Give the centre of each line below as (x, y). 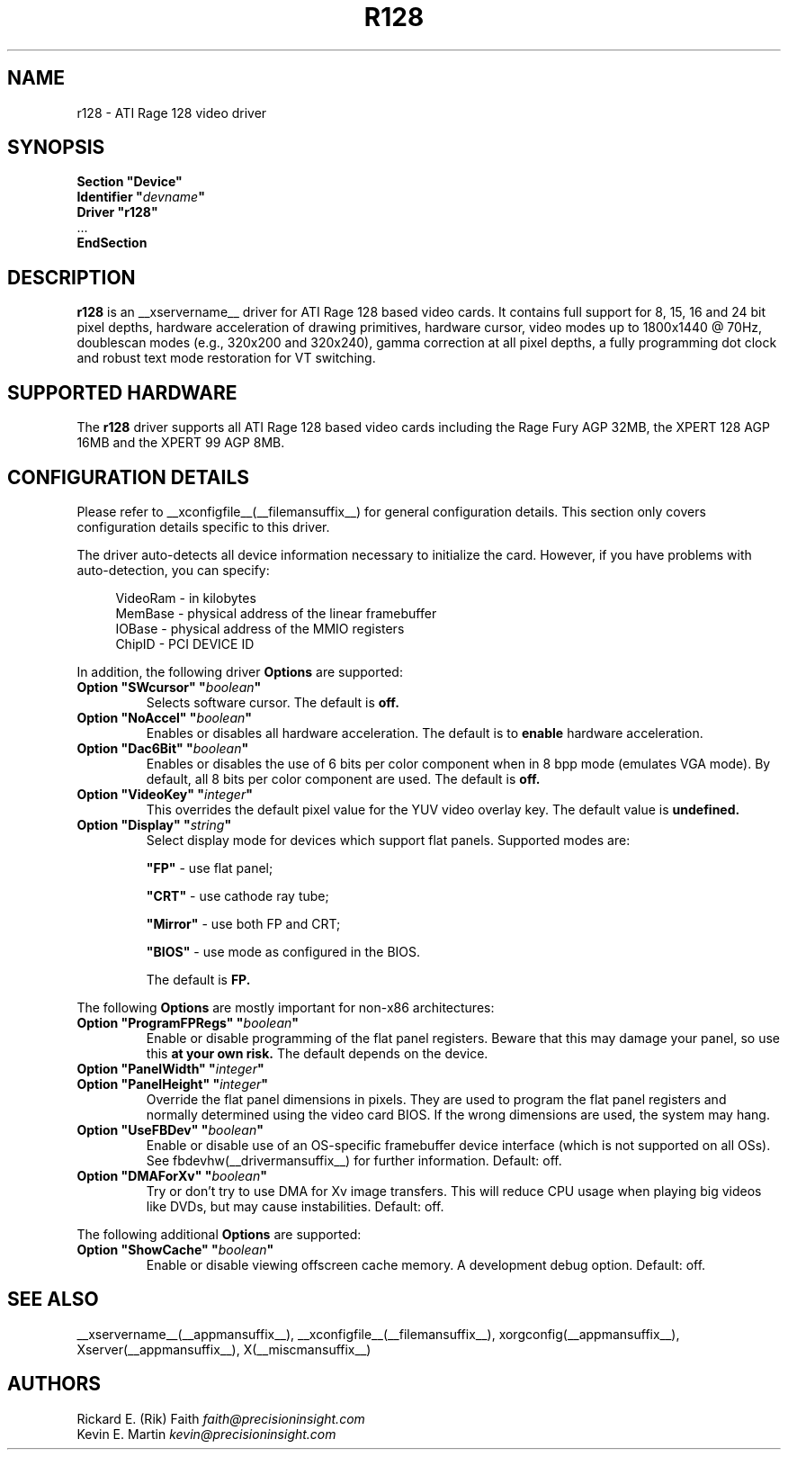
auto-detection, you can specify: (173, 570)
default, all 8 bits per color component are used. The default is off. (343, 778)
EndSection (112, 243)
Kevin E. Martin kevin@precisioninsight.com (206, 1434)
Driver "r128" (117, 212)
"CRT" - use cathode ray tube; (237, 895)
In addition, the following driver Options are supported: (240, 671)
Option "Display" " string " (154, 824)
